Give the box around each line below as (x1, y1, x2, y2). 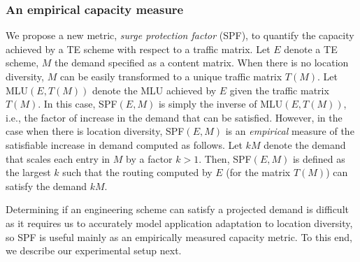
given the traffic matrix (229, 82, 329, 97)
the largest (6, 165, 51, 180)
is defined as (292, 151, 345, 166)
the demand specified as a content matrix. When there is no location (55, 55, 349, 70)
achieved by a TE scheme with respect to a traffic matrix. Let (6, 41, 271, 56)
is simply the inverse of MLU (158, 96, 283, 111)
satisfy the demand (6, 178, 87, 193)
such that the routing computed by (62, 165, 213, 180)
